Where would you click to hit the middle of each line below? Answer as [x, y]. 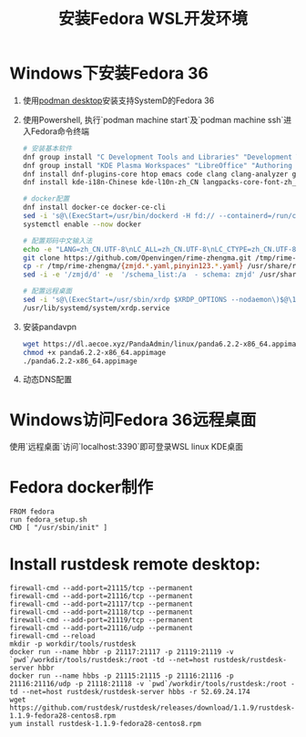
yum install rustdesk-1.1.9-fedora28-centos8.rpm [106, 724]
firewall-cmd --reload [52, 636]
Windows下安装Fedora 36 [109, 73]
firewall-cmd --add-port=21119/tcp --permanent [102, 620]
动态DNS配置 [47, 379]
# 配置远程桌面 [47, 291]
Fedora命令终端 [60, 131]
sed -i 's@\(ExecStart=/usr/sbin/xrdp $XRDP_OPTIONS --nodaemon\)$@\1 [159, 300]
